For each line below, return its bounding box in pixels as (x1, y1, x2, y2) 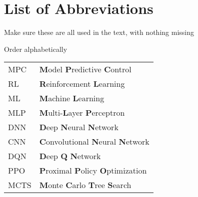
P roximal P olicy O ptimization (39, 165, 147, 177)
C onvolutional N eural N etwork (39, 136, 149, 148)
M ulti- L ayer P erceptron (39, 107, 125, 119)
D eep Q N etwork (39, 150, 101, 162)
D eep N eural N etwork (39, 121, 118, 133)
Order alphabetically (4, 43, 67, 54)
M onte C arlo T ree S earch (39, 179, 131, 191)
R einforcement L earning (39, 78, 125, 90)
